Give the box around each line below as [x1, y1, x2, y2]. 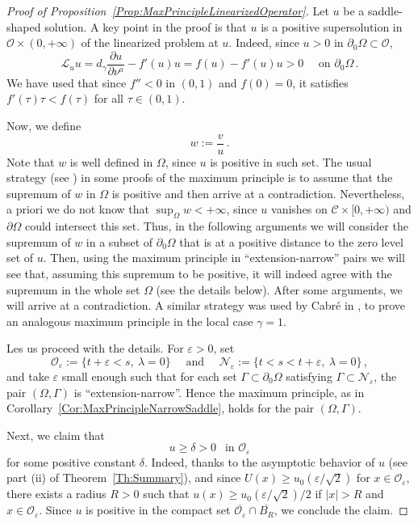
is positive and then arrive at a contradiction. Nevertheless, [111, 184, 405, 201]
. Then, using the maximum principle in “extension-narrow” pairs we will [43, 249, 405, 266]
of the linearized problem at [81, 34, 219, 51]
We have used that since [6, 74, 127, 91]
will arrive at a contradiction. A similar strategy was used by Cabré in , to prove [6, 297, 406, 314]
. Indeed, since [228, 34, 299, 51]
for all [94, 90, 123, 107]
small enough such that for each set [61, 368, 237, 385]
